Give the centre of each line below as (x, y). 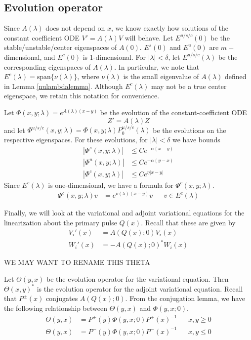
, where (88, 76)
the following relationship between (56, 308)
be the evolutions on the (189, 130)
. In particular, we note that (157, 66)
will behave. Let (149, 37)
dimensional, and (30, 57)
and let (15, 130)
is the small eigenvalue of (161, 76)
